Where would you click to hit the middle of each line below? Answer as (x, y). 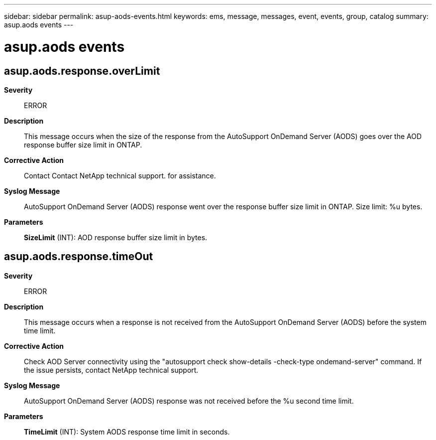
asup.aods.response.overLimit (82, 71)
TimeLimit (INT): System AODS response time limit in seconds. (127, 432)
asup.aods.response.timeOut (79, 257)
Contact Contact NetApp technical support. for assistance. (120, 175)
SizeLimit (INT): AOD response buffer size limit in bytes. (116, 237)
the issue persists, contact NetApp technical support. (111, 370)
